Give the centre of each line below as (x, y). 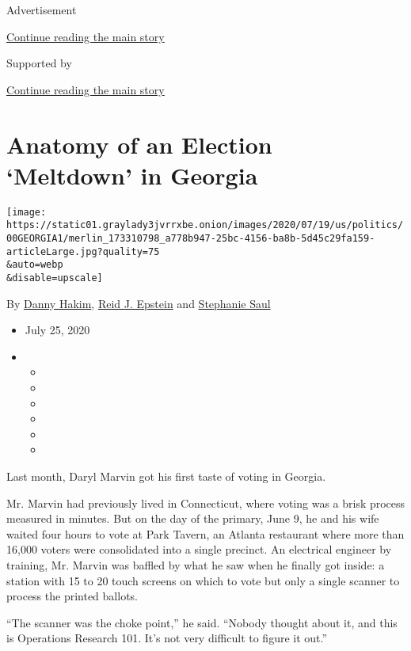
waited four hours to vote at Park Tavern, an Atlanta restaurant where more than (205, 533)
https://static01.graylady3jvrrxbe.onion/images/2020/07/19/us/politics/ (205, 225)
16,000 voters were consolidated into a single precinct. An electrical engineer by (199, 549)
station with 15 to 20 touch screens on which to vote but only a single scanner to (203, 580)
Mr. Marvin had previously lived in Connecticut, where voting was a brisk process (206, 503)
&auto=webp (35, 265)
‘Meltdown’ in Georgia (132, 175)
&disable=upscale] (55, 278)
